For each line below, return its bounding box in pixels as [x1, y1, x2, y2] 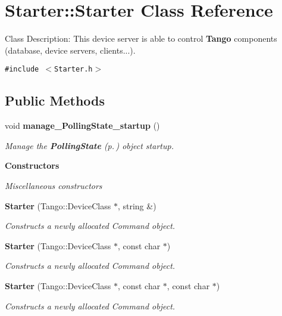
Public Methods [5, 91, 105, 110]
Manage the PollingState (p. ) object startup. [5, 139, 174, 151]
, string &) [117, 199, 156, 212]
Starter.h [54, 65, 93, 74]
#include [5, 65, 39, 74]
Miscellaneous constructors [5, 179, 102, 191]
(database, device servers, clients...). [5, 44, 136, 56]
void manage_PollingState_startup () [5, 119, 160, 132]
